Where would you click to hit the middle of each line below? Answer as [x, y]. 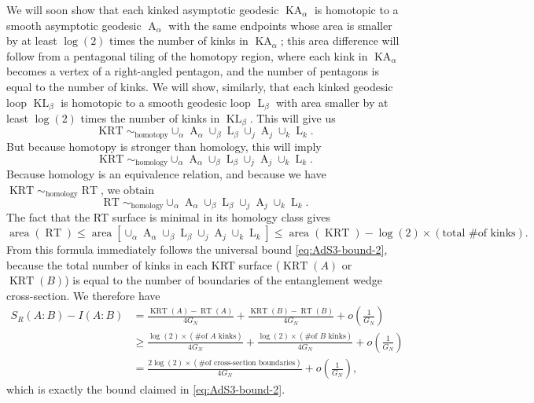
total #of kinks [479, 234]
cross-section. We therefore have [83, 295]
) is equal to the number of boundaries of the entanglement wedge [224, 280]
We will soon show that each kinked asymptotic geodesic [143, 9]
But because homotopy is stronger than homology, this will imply [164, 146]
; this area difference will [340, 40]
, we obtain [127, 189]
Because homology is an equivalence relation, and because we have [166, 173]
